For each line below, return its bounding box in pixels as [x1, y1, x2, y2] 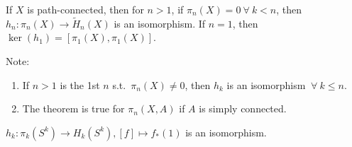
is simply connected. [199, 101, 287, 116]
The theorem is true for [22, 101, 125, 116]
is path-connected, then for [27, 2, 144, 16]
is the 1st [60, 77, 100, 92]
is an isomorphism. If [114, 16, 206, 30]
